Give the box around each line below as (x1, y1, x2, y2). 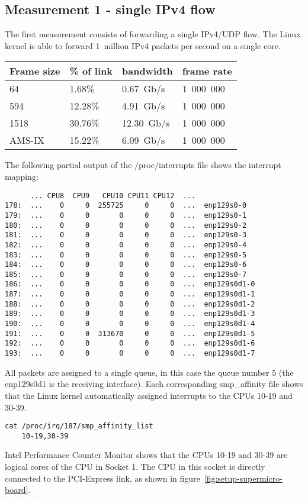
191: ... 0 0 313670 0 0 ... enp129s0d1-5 (5, 329, 255, 338)
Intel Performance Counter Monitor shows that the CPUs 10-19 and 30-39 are (5, 449, 288, 461)
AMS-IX (9, 133, 44, 147)
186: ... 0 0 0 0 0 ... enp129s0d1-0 (5, 280, 255, 289)
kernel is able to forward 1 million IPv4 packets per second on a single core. (5, 39, 281, 51)
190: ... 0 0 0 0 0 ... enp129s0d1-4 (5, 320, 255, 328)
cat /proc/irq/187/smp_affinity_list (5, 422, 153, 431)
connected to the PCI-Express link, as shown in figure (5, 472, 200, 484)
